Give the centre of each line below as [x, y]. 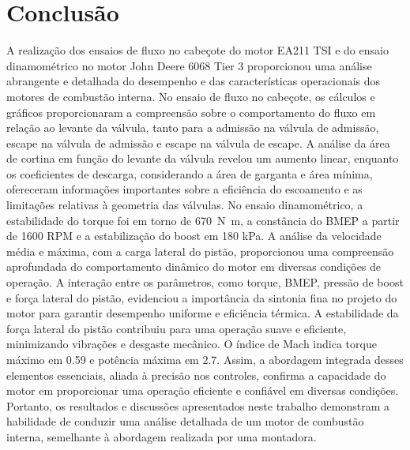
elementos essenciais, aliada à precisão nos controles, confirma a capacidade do [196, 375]
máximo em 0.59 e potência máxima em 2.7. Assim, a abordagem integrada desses [205, 359]
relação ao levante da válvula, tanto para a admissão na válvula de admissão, [193, 127]
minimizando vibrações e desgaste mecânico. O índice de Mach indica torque [192, 344]
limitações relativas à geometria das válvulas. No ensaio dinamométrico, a [185, 205]
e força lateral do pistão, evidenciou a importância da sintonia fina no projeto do [202, 297]
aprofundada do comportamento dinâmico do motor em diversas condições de [194, 266]
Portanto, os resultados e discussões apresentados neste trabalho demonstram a [198, 405]
